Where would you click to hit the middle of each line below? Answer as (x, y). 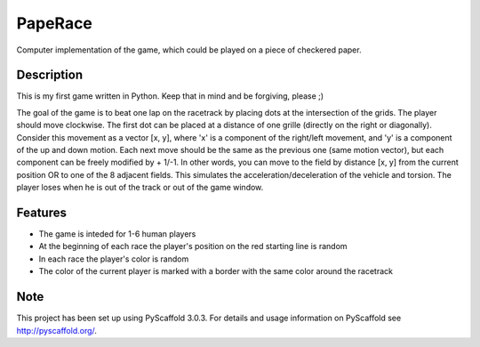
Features (41, 213)
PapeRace (55, 23)
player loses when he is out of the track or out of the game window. (140, 188)
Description (50, 75)
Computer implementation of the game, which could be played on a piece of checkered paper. (189, 50)
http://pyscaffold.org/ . (57, 330)
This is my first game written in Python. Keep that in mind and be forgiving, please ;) (170, 96)
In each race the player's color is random (114, 259)
